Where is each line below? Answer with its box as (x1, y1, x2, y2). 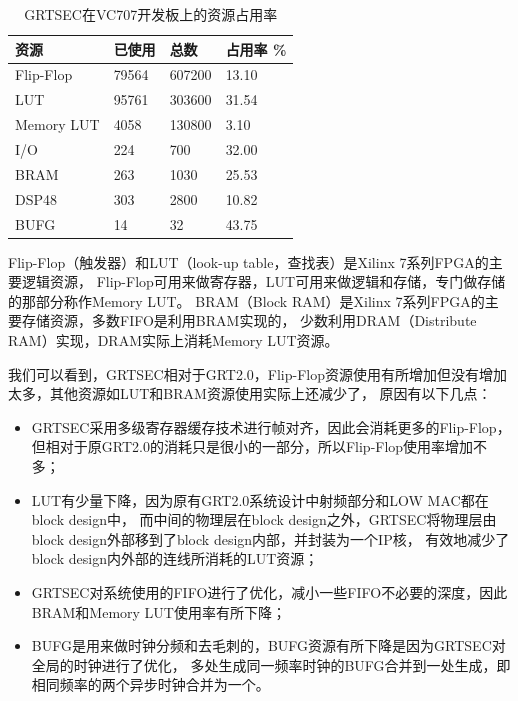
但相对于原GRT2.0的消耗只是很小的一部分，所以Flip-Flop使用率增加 (31, 436, 474, 457)
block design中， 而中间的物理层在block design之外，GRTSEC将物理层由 (31, 509, 497, 530)
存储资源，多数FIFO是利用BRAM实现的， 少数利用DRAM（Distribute (21, 310, 477, 331)
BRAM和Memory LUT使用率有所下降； (31, 601, 286, 622)
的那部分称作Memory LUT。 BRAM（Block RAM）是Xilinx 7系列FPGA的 (8, 290, 485, 311)
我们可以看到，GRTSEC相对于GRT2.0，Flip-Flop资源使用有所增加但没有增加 (8, 363, 507, 384)
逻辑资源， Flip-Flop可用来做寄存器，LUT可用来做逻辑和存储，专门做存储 (21, 271, 506, 292)
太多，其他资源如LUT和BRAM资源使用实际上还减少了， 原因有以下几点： (8, 383, 492, 404)
